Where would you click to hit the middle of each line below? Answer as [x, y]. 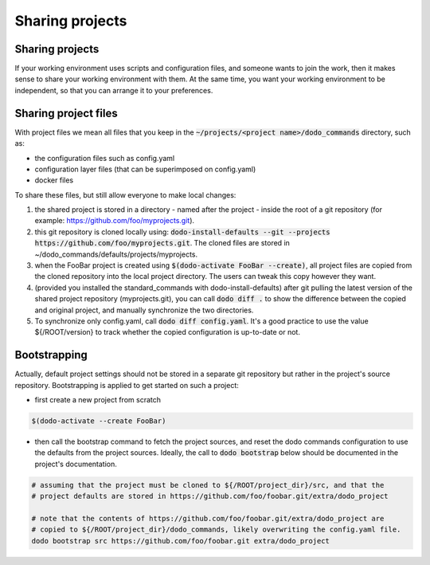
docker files [54, 180]
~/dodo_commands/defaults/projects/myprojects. [116, 254]
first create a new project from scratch [98, 400]
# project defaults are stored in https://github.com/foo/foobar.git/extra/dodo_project [210, 496]
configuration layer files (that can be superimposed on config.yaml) [145, 169]
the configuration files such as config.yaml [105, 158]
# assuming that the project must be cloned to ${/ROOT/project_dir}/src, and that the [208, 485]
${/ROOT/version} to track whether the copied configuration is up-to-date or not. [167, 332]
